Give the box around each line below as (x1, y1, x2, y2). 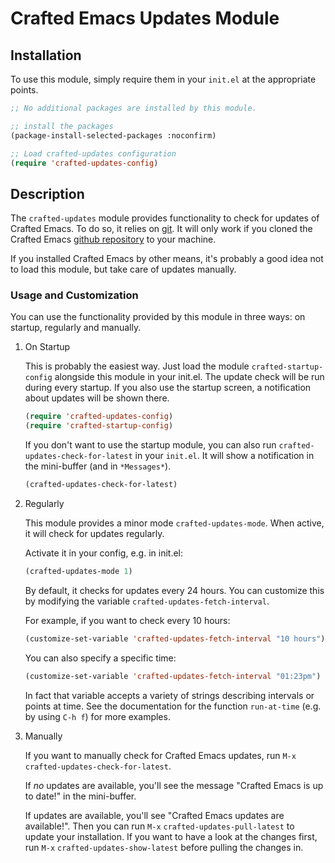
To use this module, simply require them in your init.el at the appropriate (10, 73, 317, 85)
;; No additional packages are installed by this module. (10, 103, 257, 113)
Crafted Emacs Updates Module (10, 7, 280, 30)
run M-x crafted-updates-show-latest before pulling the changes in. (24, 841, 304, 853)
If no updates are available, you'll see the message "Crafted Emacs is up (24, 779, 324, 791)
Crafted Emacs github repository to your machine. (10, 233, 217, 246)
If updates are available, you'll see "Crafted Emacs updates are (24, 809, 285, 821)
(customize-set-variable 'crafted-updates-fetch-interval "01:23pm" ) (24, 671, 322, 681)
